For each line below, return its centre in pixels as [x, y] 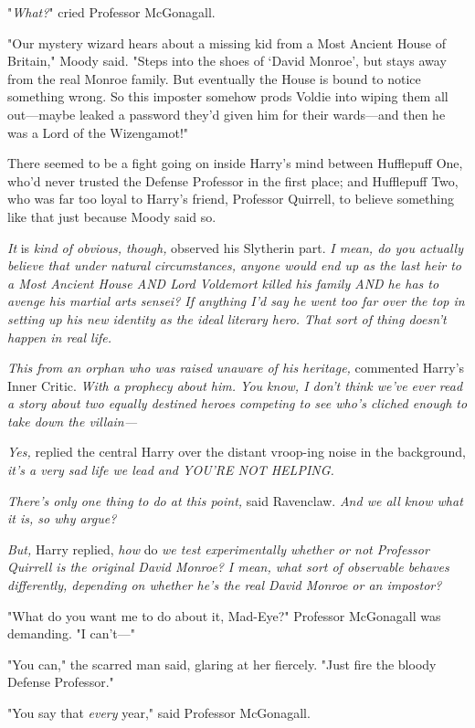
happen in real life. [59, 337]
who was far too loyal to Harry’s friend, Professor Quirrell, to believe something [231, 199]
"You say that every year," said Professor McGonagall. [159, 712]
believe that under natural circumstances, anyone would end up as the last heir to [235, 265]
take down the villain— [73, 421]
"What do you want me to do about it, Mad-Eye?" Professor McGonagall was [224, 615]
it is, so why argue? [62, 518]
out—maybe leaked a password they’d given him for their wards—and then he [227, 114]
